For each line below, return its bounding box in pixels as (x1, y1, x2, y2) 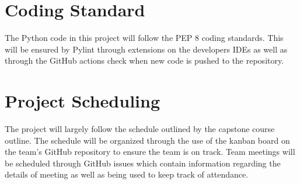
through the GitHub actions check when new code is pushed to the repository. (5, 54, 284, 67)
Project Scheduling (5, 89, 161, 113)
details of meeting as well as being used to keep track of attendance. (5, 168, 249, 180)
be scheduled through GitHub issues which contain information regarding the (5, 157, 281, 169)
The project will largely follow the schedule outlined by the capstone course (5, 123, 275, 135)
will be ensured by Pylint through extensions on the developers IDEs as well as (5, 43, 288, 55)
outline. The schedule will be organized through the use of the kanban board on (5, 134, 290, 146)
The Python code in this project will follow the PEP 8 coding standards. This (5, 32, 284, 44)
